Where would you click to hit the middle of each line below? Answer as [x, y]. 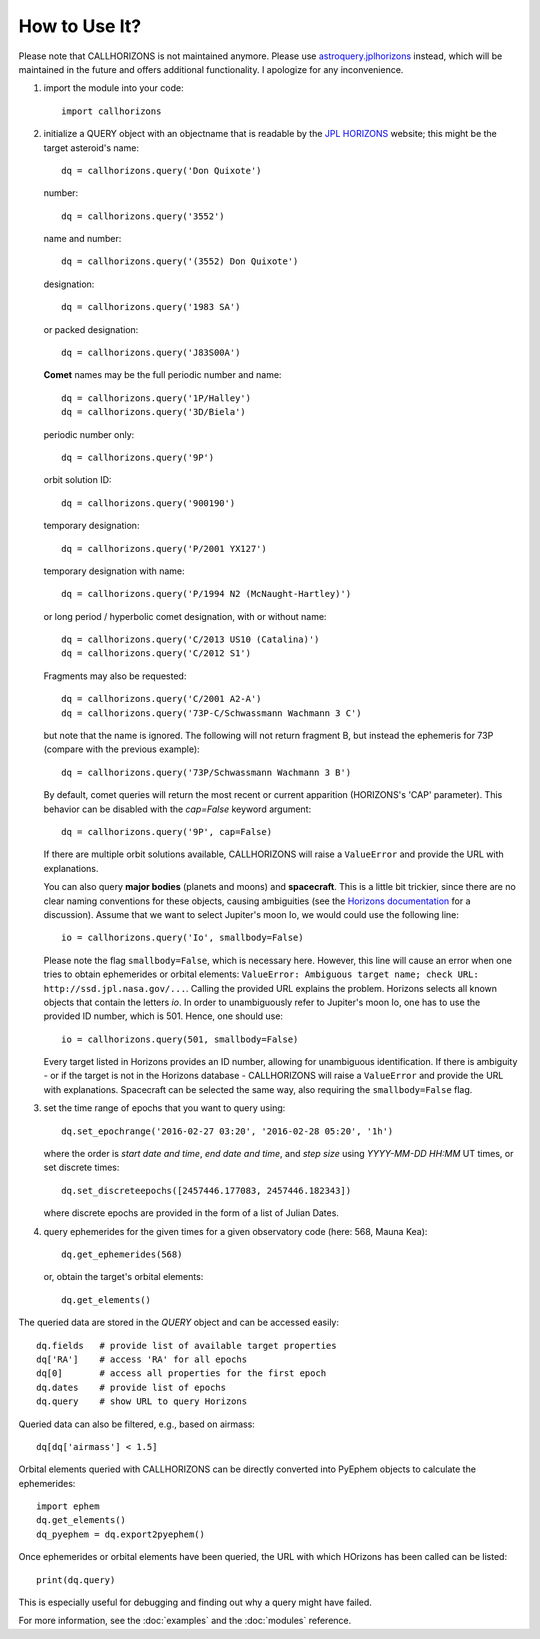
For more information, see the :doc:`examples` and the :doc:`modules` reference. [185, 1621]
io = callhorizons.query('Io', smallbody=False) [182, 938]
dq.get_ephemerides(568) [122, 1254]
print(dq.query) [76, 1579]
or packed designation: [91, 329]
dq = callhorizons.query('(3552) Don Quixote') [180, 261]
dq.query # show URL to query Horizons [142, 1401]
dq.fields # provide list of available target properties [186, 1345]
